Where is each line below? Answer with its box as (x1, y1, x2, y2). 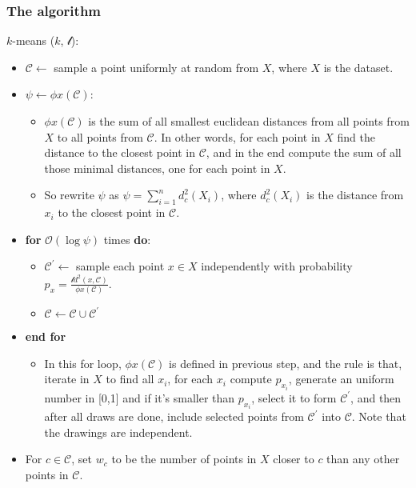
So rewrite (44, 186, 94, 203)
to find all (106, 370, 154, 387)
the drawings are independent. (44, 423, 193, 440)
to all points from (57, 128, 143, 145)
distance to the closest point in (44, 144, 196, 161)
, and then (350, 389, 402, 406)
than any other (326, 450, 400, 467)
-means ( (12, 32, 55, 49)
